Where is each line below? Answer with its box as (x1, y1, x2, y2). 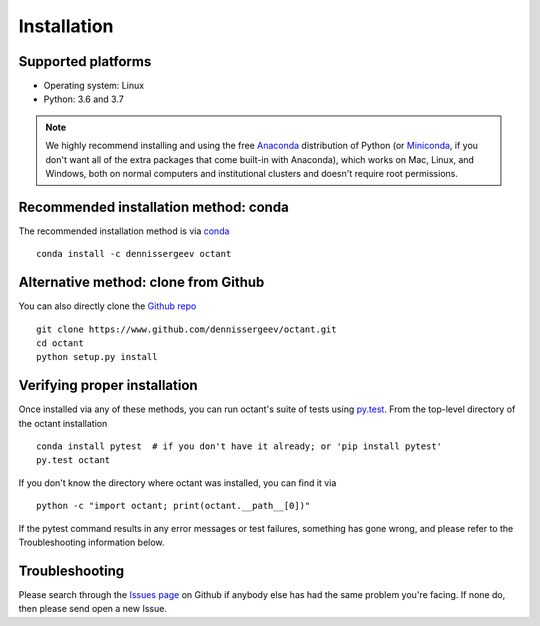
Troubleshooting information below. (18, 536, 165, 549)
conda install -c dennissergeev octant (36, 248, 232, 260)
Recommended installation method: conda (18, 198, 289, 215)
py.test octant (36, 455, 111, 466)
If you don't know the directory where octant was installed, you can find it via (18, 476, 337, 489)
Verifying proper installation (18, 377, 199, 394)
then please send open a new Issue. (18, 603, 167, 615)
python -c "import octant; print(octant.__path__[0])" (36, 500, 311, 512)
